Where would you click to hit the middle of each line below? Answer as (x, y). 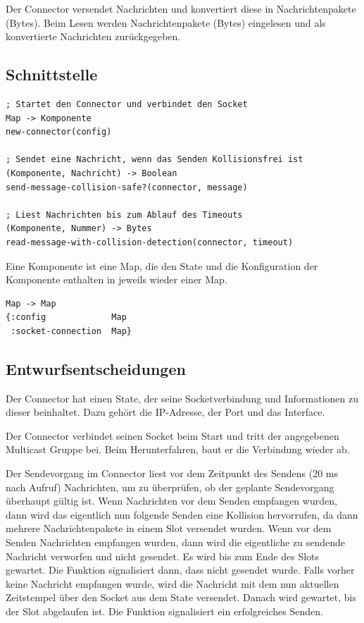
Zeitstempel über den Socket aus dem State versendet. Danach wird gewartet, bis (181, 597)
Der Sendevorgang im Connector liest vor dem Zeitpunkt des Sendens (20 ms (172, 473)
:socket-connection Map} (71, 331)
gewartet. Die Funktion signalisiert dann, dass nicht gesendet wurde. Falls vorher (180, 570)
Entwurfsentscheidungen (96, 368)
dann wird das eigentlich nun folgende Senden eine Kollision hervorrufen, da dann (182, 514)
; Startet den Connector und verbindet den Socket (127, 104)
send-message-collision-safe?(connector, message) (127, 187)
